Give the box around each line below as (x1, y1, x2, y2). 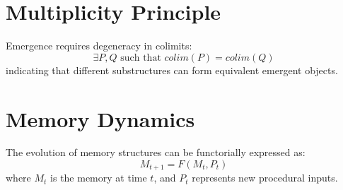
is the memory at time (50, 170, 147, 185)
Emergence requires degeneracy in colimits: (6, 38, 192, 53)
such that (120, 52, 161, 63)
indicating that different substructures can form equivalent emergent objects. (6, 62, 338, 77)
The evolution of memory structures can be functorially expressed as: (6, 145, 306, 160)
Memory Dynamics (6, 104, 195, 133)
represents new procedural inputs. (192, 170, 338, 185)
